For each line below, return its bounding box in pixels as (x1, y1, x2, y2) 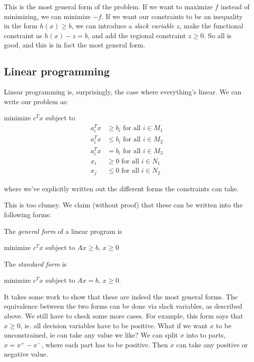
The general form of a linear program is (4, 226, 122, 236)
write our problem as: (4, 96, 68, 106)
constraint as (4, 30, 42, 40)
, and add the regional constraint (87, 30, 186, 40)
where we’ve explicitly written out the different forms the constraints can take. (4, 183, 239, 193)
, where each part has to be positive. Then (41, 339, 168, 349)
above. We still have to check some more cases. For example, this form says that (4, 311, 243, 321)
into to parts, (186, 330, 226, 340)
